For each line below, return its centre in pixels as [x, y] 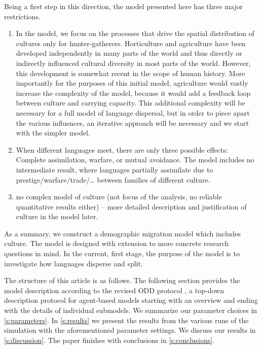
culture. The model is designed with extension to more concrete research [117, 243]
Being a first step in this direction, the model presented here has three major [123, 6]
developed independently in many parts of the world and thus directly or [129, 53]
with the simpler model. [53, 133]
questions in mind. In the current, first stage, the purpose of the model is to [122, 253]
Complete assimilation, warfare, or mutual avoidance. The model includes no [135, 160]
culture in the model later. [57, 216]
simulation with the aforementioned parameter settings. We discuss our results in [130, 330]
